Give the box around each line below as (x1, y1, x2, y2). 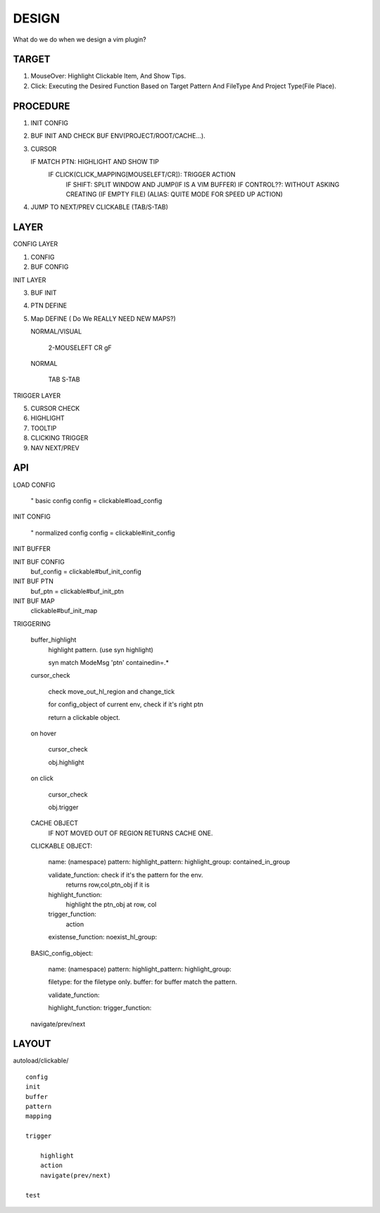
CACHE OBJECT (30, 819, 79, 827)
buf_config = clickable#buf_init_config (30, 567, 142, 576)
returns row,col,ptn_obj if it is (65, 880, 150, 889)
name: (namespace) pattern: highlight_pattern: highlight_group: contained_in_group (48, 858, 291, 866)
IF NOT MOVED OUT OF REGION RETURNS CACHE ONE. (48, 829, 213, 837)
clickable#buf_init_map (30, 606, 98, 615)
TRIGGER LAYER (13, 391, 61, 400)
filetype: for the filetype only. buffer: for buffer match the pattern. (48, 978, 237, 986)
